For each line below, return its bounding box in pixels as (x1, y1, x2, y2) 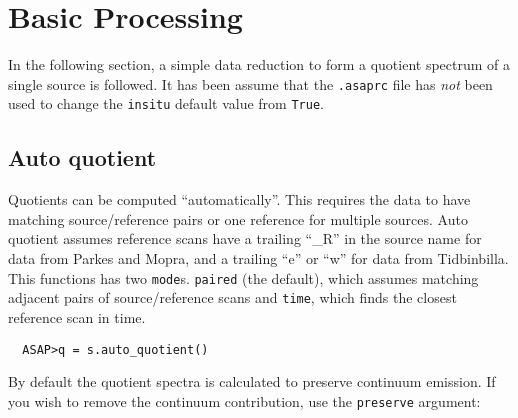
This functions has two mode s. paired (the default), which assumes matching (8, 267, 479, 288)
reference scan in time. (8, 306, 146, 327)
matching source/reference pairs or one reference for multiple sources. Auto (8, 208, 468, 229)
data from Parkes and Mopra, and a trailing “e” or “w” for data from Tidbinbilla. (8, 248, 509, 269)
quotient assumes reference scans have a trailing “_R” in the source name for (8, 228, 482, 249)
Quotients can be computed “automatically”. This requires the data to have (8, 189, 471, 210)
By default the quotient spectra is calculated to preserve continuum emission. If (8, 371, 496, 392)
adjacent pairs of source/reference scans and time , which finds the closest (8, 287, 457, 308)
